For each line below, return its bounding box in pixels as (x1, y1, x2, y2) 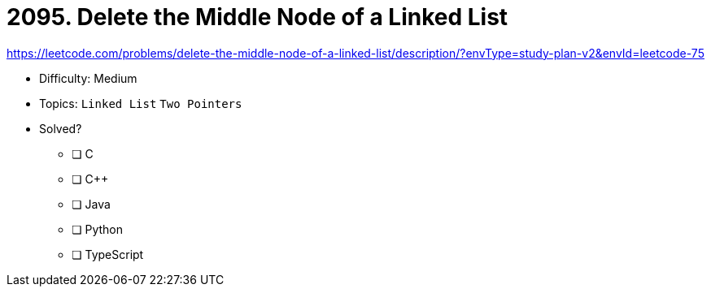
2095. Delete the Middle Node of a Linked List (7, 3, 508, 31)
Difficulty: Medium (39, 71, 137, 85)
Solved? (39, 121, 82, 136)
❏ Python (72, 222, 124, 236)
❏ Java (72, 196, 111, 211)
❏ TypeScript (72, 247, 144, 261)
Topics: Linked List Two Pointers (39, 96, 242, 110)
